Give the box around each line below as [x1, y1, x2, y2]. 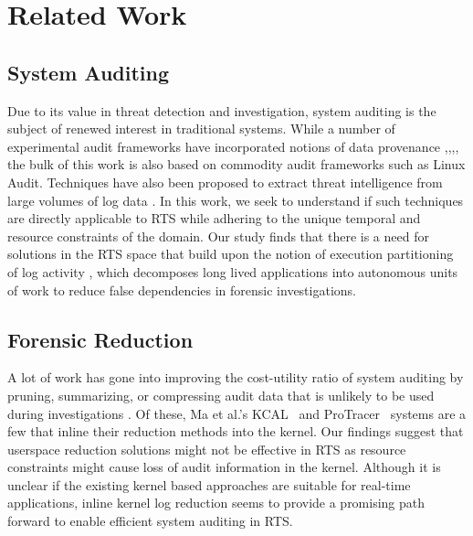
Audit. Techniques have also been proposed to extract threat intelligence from [7, 172, 443, 191]
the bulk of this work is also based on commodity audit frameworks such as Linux [7, 155, 466, 174]
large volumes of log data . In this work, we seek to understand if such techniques [7, 190, 464, 209]
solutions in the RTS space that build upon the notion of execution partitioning [7, 244, 454, 263]
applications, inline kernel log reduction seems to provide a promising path [7, 493, 426, 512]
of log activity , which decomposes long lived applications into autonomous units [7, 262, 458, 281]
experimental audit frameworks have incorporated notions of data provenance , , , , [7, 136, 459, 155]
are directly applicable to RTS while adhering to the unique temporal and [7, 209, 421, 228]
